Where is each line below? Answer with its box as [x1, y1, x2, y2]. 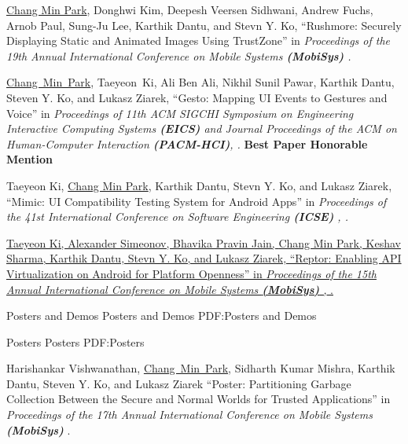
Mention [6, 151, 53, 167]
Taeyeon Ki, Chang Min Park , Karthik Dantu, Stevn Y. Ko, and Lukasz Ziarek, [6, 177, 392, 193]
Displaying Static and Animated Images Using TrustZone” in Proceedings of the [6, 32, 391, 49]
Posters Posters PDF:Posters [6, 333, 145, 350]
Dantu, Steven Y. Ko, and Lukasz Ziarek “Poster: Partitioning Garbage [6, 375, 351, 391]
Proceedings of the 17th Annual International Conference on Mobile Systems [6, 406, 373, 423]
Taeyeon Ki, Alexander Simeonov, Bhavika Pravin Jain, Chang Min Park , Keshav [6, 234, 401, 251]
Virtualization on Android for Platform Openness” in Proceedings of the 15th [6, 265, 377, 281]
